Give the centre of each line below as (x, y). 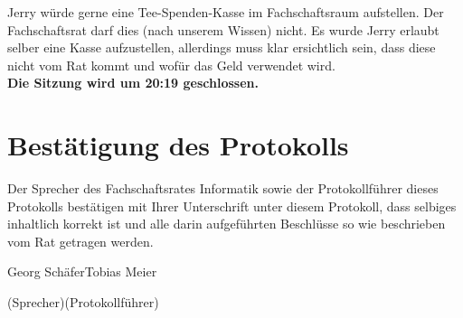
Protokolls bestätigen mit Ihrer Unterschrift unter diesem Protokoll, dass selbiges (232, 206)
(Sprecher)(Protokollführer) (83, 302)
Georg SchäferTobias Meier (82, 271)
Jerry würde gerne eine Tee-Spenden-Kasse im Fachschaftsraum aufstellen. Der (226, 12)
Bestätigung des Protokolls (178, 145)
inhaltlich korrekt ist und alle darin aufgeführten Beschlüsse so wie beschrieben (227, 224)
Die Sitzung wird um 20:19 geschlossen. (133, 83)
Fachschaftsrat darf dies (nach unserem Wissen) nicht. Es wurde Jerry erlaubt (223, 29)
